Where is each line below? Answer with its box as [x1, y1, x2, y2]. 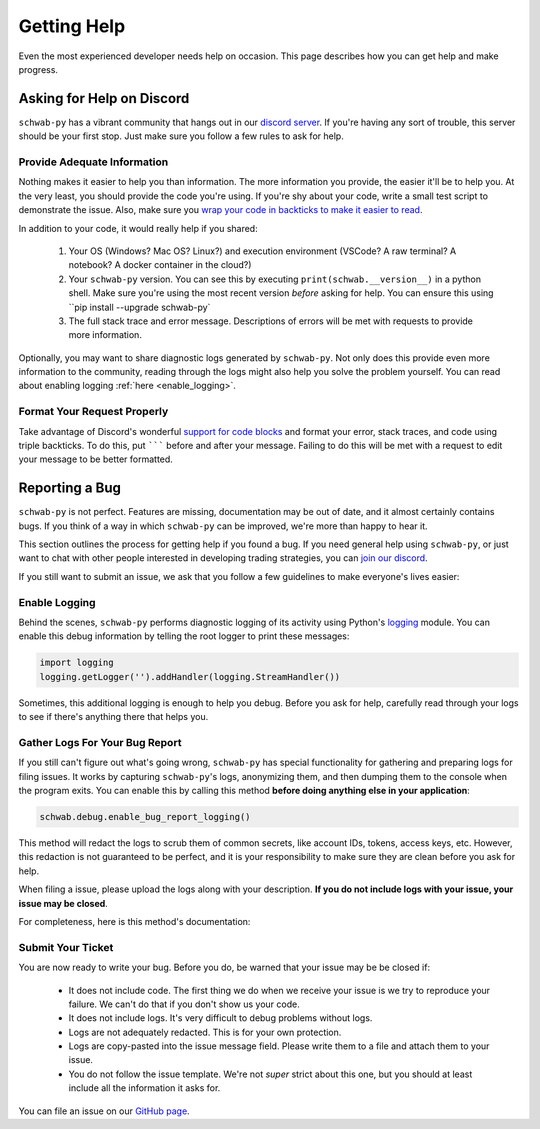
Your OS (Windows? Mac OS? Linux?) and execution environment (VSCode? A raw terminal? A [68, 245, 457, 257]
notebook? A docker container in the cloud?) [68, 259, 252, 271]
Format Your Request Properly [18, 405, 169, 419]
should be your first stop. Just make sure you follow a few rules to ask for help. [18, 130, 344, 142]
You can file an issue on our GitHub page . [18, 1105, 190, 1117]
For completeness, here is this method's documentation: [18, 915, 251, 927]
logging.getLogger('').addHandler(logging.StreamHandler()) [39, 671, 341, 682]
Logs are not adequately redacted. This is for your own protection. [68, 1026, 342, 1038]
